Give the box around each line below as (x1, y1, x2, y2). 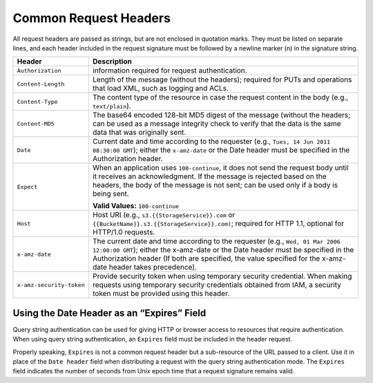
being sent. (92, 189, 129, 198)
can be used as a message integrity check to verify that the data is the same (92, 119, 341, 129)
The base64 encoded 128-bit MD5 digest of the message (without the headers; (92, 111, 351, 120)
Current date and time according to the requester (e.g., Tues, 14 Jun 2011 (92, 137, 331, 147)
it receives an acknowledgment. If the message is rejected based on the (92, 171, 327, 181)
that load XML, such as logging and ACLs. (92, 84, 229, 93)
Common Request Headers (12, 10, 171, 26)
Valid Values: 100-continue (92, 201, 180, 211)
